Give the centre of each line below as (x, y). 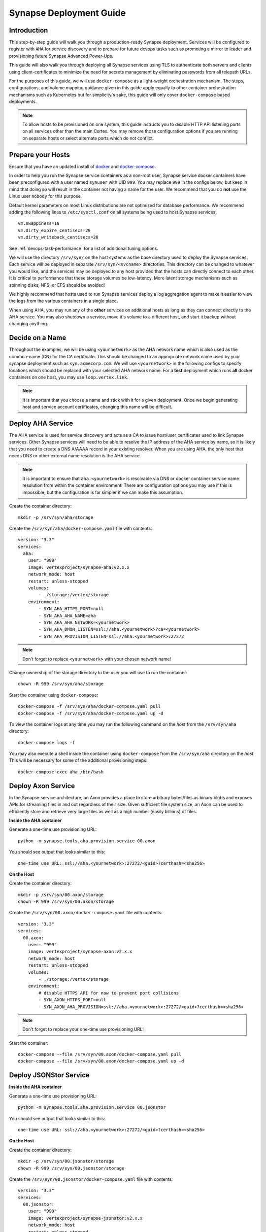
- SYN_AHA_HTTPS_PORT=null (71, 609)
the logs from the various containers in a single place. (64, 301)
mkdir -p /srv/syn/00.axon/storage (61, 895)
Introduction (29, 30)
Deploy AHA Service (41, 423)
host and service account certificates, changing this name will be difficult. (97, 407)
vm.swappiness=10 (39, 223)
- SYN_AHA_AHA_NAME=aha (67, 616)
